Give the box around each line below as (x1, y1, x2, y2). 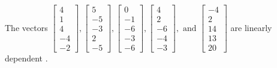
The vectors (5, 21, 48, 33)
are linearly (230, 21, 272, 33)
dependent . (5, 52, 48, 64)
